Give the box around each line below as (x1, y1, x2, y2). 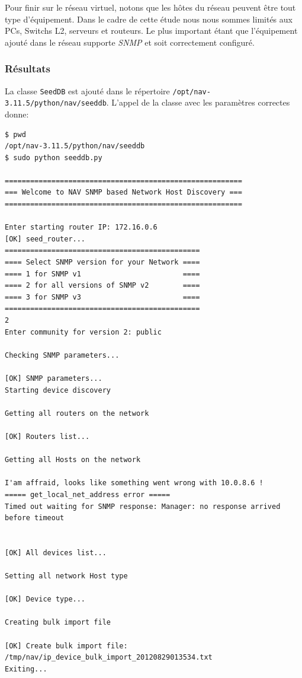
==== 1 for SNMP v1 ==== (5, 269, 200, 278)
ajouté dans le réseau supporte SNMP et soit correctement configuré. (5, 36, 255, 48)
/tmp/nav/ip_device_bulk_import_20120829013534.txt (5, 653, 213, 662)
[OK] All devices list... (5, 548, 107, 557)
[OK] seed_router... (5, 234, 86, 243)
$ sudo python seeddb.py (5, 153, 102, 162)
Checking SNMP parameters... (5, 351, 120, 359)
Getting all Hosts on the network (5, 456, 141, 464)
